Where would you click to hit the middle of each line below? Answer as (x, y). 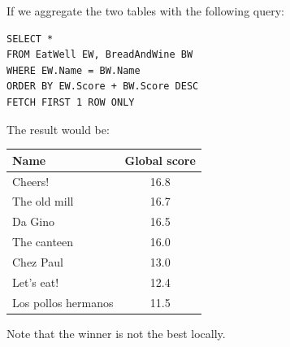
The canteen (43, 242)
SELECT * (30, 39)
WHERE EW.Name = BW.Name (74, 70)
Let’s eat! (36, 282)
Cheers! (31, 181)
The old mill (43, 201)
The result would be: (58, 129)
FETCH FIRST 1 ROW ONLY (71, 102)
